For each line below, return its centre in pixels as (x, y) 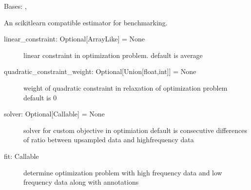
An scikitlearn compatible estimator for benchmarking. (86, 22)
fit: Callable (21, 156)
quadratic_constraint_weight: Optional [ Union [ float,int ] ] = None (100, 71)
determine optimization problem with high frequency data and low (123, 172)
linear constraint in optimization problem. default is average (113, 55)
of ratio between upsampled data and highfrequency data (109, 140)
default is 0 (40, 97)
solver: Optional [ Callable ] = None (54, 114)
